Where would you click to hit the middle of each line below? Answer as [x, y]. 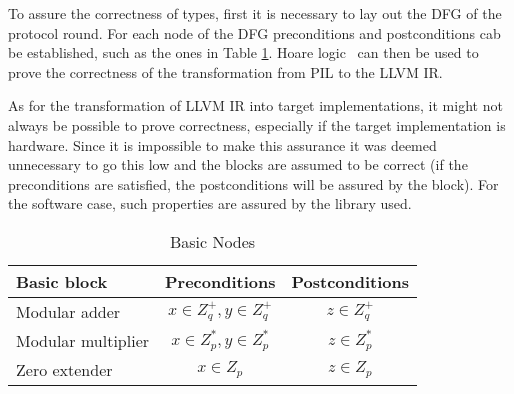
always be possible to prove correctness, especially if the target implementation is [257, 124]
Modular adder [68, 311]
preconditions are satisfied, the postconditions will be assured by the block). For [253, 183]
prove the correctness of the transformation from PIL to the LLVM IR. [225, 71]
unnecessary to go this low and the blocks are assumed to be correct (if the [238, 164]
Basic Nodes [212, 241]
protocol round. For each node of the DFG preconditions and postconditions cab [254, 32]
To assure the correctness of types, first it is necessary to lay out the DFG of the [255, 13]
